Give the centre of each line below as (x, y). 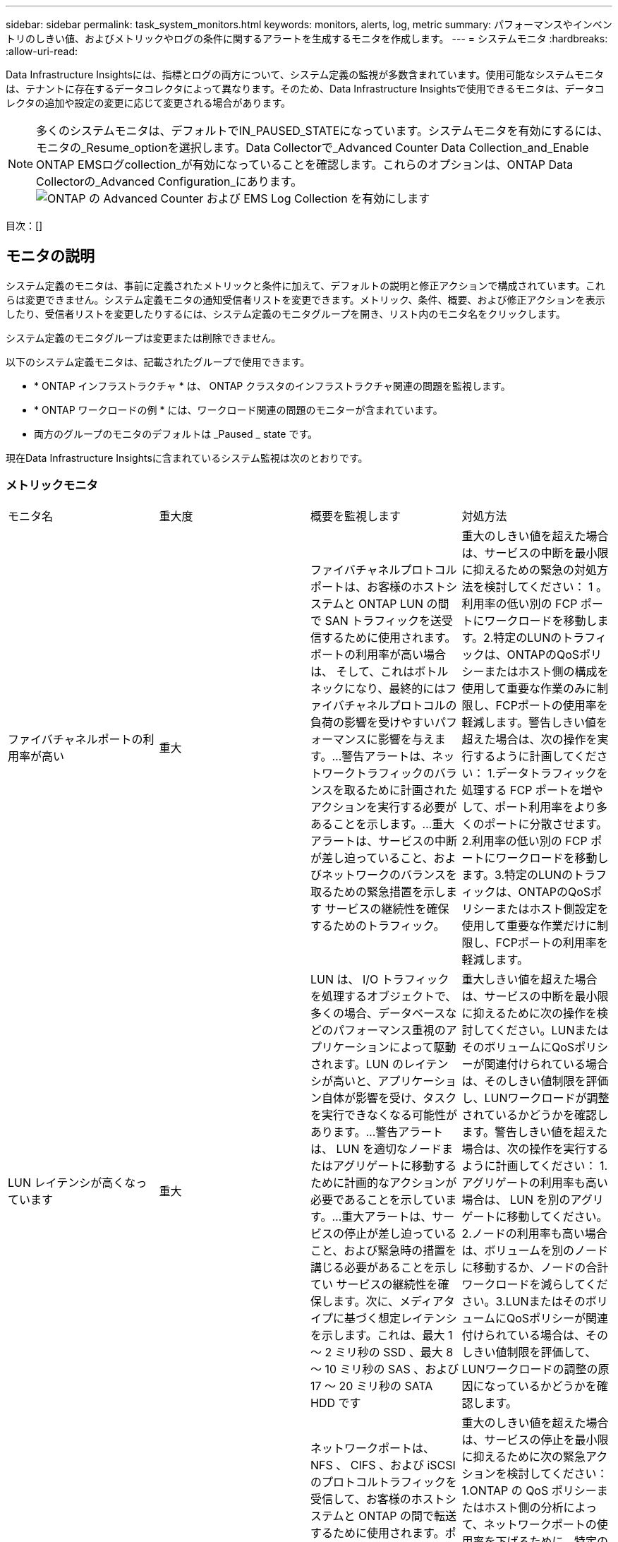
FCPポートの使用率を (552, 705)
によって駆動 (423, 1047)
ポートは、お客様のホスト (378, 586)
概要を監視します (356, 516)
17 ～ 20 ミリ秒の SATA (372, 1386)
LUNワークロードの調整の (530, 1369)
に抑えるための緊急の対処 (529, 569)
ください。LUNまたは (552, 1030)
